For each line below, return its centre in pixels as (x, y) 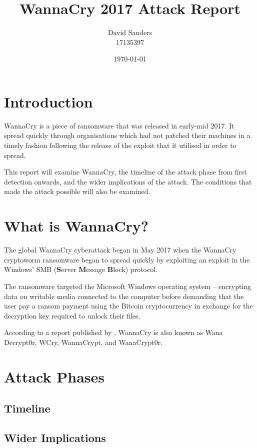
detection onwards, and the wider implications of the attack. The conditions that (128, 181)
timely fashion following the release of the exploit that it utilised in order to (120, 145)
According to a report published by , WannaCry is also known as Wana (113, 332)
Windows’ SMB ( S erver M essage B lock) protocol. (81, 269)
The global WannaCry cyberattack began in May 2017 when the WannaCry (120, 250)
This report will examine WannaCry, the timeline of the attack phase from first (125, 172)
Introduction (48, 101)
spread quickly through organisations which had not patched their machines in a (127, 135)
